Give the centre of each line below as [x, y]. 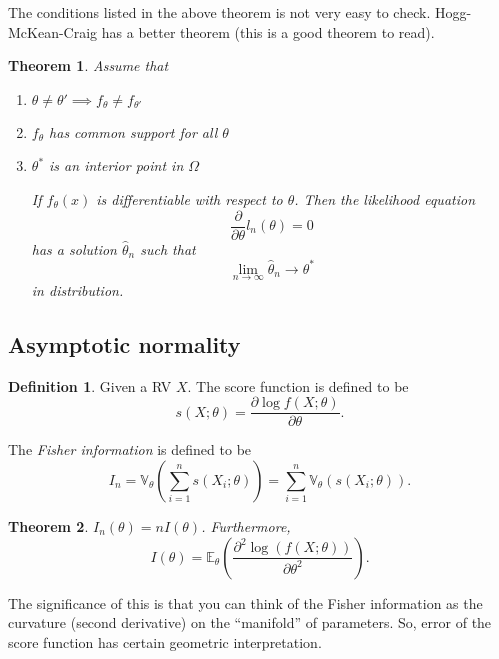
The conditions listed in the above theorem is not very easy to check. [219, 12]
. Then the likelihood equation [385, 198]
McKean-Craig [53, 31]
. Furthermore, [246, 525]
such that [168, 248]
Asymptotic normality [124, 343]
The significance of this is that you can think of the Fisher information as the [245, 602]
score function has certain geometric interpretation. [165, 641]
